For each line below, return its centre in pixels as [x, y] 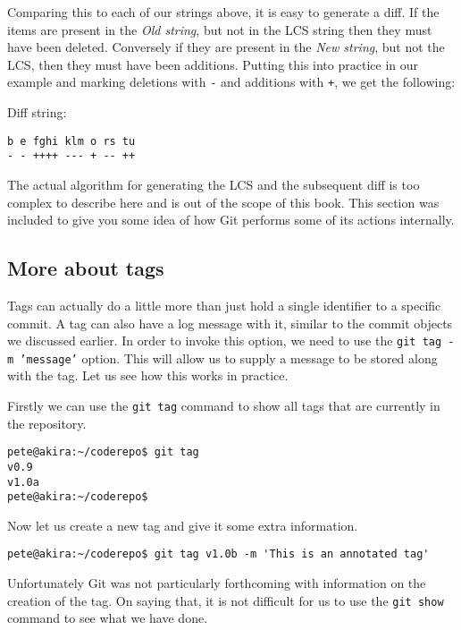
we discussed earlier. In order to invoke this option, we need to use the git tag [225, 341]
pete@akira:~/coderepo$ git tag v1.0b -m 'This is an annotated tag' [218, 554]
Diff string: [37, 112]
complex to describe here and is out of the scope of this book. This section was [223, 202]
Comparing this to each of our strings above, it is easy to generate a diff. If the [223, 12]
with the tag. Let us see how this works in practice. [148, 375]
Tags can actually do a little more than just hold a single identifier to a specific [224, 305]
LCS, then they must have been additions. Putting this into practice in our [213, 64]
